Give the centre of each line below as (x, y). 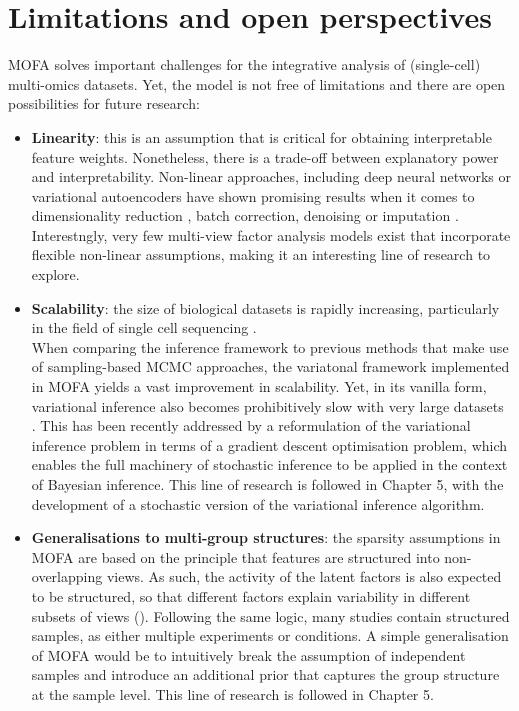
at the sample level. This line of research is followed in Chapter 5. (232, 693)
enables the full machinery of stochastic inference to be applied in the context (269, 464)
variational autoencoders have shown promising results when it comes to (253, 195)
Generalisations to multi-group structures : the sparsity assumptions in (266, 537)
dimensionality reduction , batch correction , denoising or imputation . (245, 215)
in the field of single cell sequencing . (144, 327)
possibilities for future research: (104, 103)
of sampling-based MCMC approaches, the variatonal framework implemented (270, 366)
